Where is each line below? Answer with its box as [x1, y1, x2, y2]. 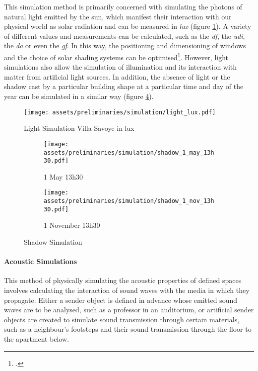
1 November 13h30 [44, 220, 100, 230]
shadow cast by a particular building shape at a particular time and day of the [4, 81, 244, 92]
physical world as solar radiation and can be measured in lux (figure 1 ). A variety [4, 21, 252, 31]
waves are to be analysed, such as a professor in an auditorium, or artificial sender [4, 304, 254, 315]
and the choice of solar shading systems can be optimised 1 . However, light [4, 50, 229, 62]
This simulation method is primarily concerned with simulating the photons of [4, 1, 243, 11]
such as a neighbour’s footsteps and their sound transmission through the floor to [4, 324, 252, 334]
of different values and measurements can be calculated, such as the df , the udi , [4, 30, 245, 41]
